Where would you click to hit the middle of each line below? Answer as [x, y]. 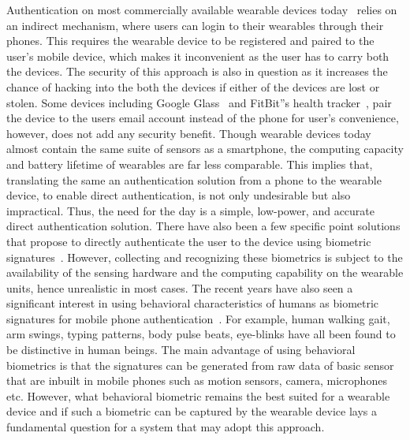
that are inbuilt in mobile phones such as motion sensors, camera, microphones [197, 380]
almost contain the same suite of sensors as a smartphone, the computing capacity [205, 149]
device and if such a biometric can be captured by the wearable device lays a [192, 411]
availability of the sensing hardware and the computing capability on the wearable [205, 272]
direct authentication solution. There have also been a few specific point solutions [203, 226]
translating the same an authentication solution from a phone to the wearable [194, 179]
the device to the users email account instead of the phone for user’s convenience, [203, 118]
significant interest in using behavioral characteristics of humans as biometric [193, 303]
